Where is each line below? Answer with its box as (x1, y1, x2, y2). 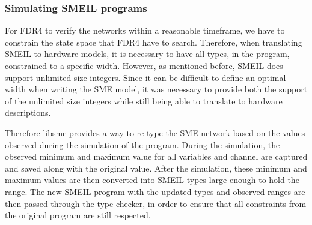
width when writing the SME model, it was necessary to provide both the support (5, 83, 308, 95)
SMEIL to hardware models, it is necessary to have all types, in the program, (5, 47, 290, 60)
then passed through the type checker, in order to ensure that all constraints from (5, 197, 307, 209)
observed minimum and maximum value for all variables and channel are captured (5, 150, 308, 163)
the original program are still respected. (5, 209, 151, 221)
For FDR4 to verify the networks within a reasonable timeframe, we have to (5, 24, 285, 37)
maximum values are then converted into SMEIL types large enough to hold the (5, 173, 299, 186)
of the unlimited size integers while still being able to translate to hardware (5, 94, 283, 107)
